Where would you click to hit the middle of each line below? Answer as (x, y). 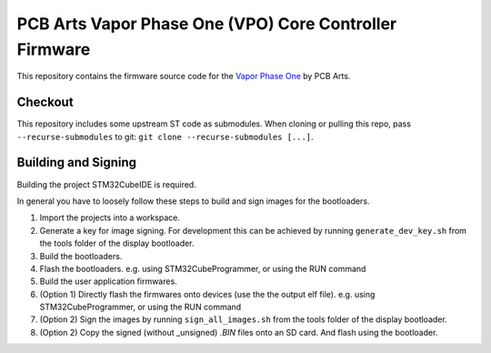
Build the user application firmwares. (108, 281)
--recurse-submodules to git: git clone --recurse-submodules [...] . (165, 136)
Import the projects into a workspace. (110, 217)
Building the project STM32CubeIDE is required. (107, 184)
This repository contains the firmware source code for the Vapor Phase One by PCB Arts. (184, 76)
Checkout (45, 102)
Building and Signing (76, 162)
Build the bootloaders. (81, 256)
